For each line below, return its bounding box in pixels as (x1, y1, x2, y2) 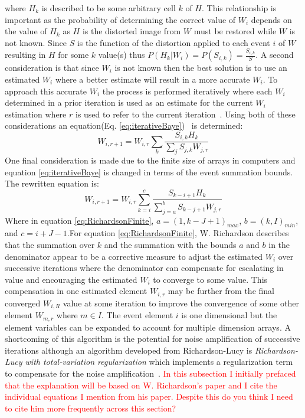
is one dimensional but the (181, 309, 277, 321)
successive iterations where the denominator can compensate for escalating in (5, 262, 284, 274)
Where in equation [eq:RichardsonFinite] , (5, 214, 154, 226)
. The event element (101, 309, 173, 321)
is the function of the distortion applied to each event (77, 36, 270, 48)
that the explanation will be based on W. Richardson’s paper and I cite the (5, 378, 277, 391)
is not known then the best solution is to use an (114, 61, 287, 74)
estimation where (5, 107, 67, 120)
